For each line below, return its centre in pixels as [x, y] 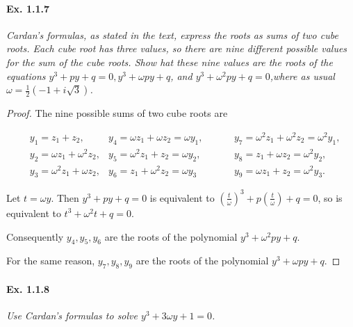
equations [26, 75]
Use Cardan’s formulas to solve [72, 315]
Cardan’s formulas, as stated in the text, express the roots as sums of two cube [172, 34]
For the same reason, [51, 261]
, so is [330, 197]
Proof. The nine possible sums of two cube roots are [117, 113]
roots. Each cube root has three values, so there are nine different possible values [177, 48]
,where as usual [302, 75]
